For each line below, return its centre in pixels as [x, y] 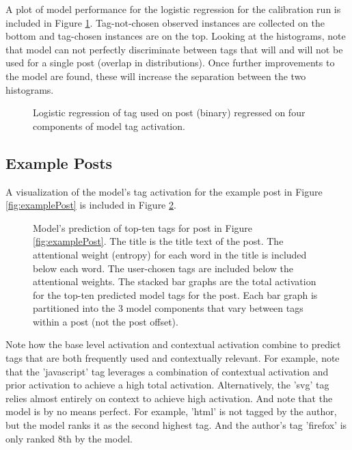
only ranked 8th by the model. [69, 438]
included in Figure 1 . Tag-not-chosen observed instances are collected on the [165, 22]
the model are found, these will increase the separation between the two [156, 76]
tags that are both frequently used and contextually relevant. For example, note [173, 358]
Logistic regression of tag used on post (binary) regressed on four [169, 112]
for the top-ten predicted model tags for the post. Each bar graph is [175, 294]
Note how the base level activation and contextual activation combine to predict [173, 344]
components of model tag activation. [109, 125]
